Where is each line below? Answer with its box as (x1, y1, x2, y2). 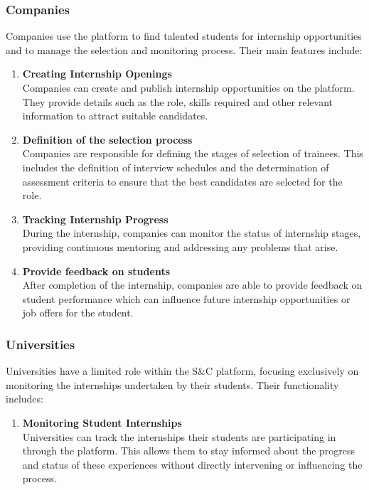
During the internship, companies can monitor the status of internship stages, (22, 225, 361, 240)
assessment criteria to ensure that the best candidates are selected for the (22, 174, 343, 188)
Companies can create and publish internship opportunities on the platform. (22, 80, 355, 95)
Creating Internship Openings (22, 66, 172, 81)
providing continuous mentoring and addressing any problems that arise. (22, 239, 338, 254)
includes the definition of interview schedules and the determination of (22, 159, 329, 174)
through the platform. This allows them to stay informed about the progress (22, 443, 355, 458)
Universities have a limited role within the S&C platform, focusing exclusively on (6, 363, 359, 378)
